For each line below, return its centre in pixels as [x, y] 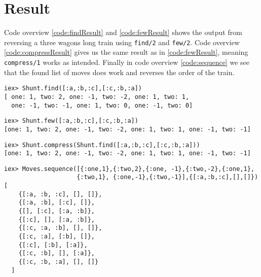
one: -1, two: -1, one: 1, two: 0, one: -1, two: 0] [102, 105]
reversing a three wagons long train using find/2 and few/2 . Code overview [122, 42]
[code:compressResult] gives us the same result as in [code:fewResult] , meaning [126, 52]
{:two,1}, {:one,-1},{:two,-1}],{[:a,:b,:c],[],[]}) [167, 177]
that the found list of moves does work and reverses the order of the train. [119, 72]
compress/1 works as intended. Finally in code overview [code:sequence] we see [127, 62]
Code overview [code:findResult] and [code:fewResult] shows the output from [123, 32]
